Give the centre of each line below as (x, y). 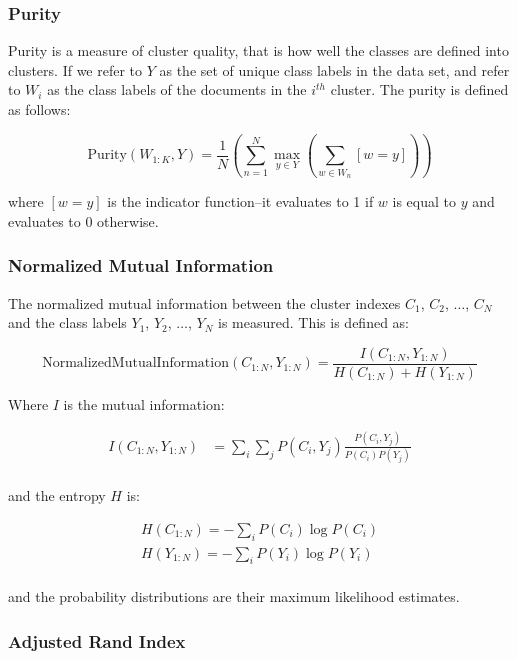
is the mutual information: (144, 403)
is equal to (424, 201)
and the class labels (67, 322)
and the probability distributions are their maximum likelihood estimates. (234, 596)
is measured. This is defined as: (313, 322)
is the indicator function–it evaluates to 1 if (240, 201)
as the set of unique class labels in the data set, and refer (334, 69)
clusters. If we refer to (75, 69)
